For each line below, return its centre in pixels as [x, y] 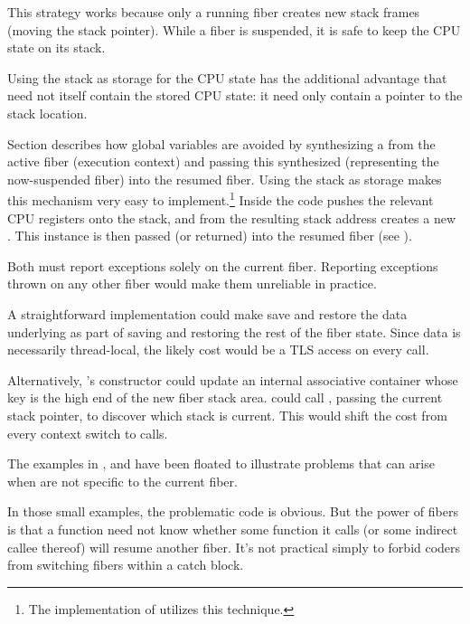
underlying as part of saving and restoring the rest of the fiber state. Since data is [234, 331]
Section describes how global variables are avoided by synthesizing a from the [221, 143]
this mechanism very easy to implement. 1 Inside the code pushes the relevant [221, 199]
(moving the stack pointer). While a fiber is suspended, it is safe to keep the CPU [234, 29]
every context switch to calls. [88, 433]
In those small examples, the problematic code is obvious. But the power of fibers [233, 511]
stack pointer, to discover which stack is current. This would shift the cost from [227, 415]
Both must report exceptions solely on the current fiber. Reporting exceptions [223, 265]
